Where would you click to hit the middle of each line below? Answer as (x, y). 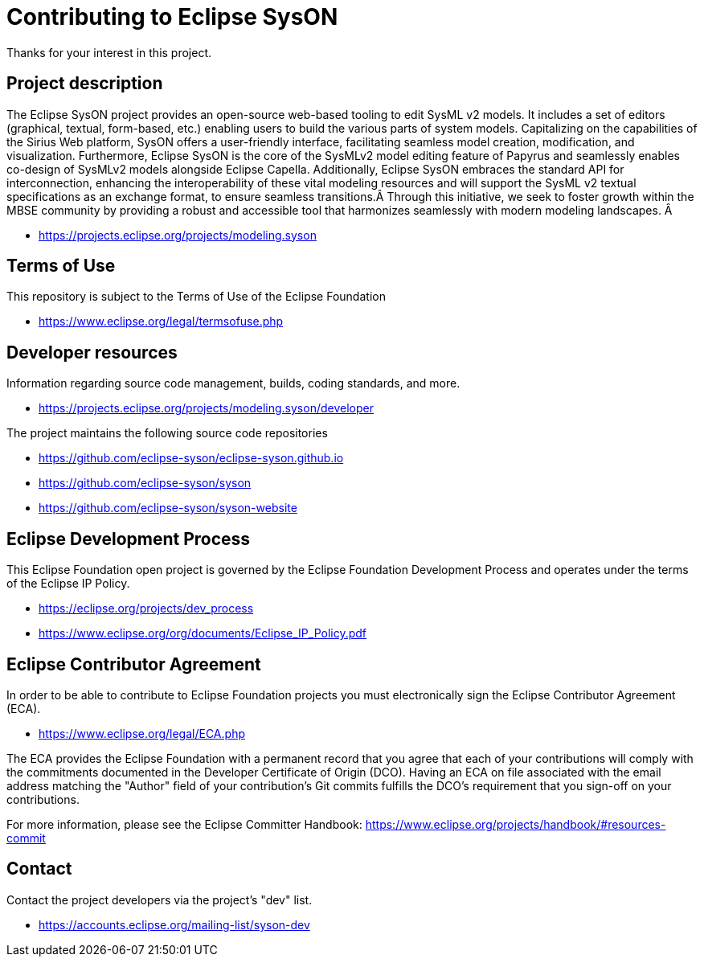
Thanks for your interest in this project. (109, 52)
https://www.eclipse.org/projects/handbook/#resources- (516, 824)
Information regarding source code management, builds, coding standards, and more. (233, 383)
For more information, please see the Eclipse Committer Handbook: (184, 824)
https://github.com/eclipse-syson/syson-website (168, 508)
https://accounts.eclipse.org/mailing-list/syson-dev (174, 924)
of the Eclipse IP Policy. (68, 584)
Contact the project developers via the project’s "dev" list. (160, 899)
